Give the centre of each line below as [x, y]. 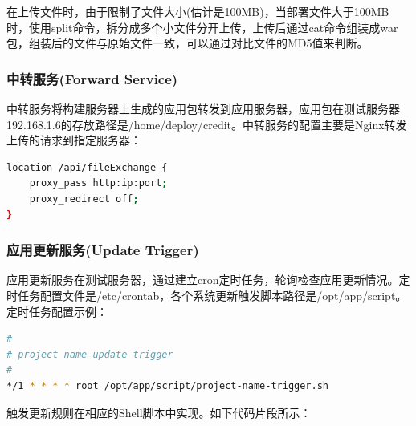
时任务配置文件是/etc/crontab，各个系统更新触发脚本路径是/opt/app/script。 [207, 295]
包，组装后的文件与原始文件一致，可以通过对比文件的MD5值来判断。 [188, 43]
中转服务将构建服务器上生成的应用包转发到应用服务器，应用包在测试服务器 [203, 108]
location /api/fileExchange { [87, 167]
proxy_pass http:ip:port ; [98, 183]
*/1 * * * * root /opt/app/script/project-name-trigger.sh [168, 385]
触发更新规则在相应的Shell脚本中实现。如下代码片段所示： [159, 412]
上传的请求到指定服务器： [74, 140]
